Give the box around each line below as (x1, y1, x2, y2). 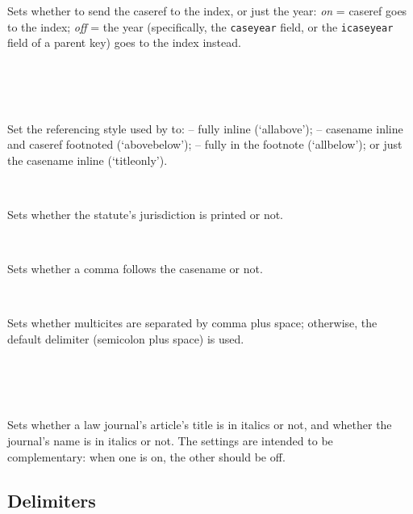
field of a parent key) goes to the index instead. (7, 34, 241, 51)
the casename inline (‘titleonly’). (7, 151, 168, 168)
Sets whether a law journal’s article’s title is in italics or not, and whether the (7, 416, 392, 433)
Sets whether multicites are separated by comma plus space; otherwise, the (7, 314, 378, 331)
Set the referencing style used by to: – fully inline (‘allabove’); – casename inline (7, 120, 403, 137)
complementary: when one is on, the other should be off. (7, 448, 286, 465)
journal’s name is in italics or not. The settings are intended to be (7, 432, 333, 449)
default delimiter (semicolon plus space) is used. (7, 330, 244, 347)
